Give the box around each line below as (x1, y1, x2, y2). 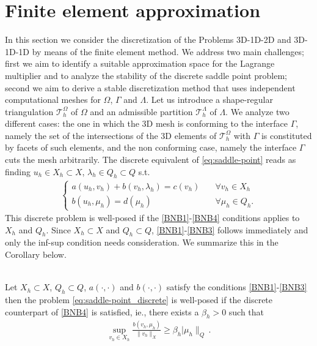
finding (5, 165, 31, 178)
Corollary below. (5, 248, 67, 261)
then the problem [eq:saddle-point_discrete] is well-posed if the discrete (5, 293, 273, 306)
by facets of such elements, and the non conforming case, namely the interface (5, 141, 297, 154)
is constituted (261, 129, 312, 141)
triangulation (5, 105, 54, 118)
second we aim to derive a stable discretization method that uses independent (5, 81, 296, 94)
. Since (46, 223, 71, 236)
